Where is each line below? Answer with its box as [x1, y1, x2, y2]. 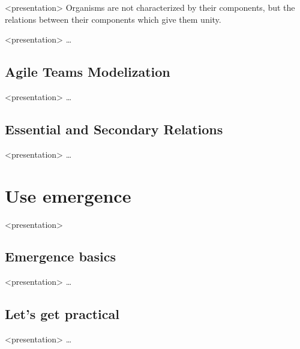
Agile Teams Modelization [5, 62, 170, 81]
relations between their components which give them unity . [5, 13, 221, 25]
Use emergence [5, 183, 131, 207]
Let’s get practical [5, 305, 119, 323]
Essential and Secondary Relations [5, 119, 223, 138]
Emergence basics [5, 247, 116, 266]
